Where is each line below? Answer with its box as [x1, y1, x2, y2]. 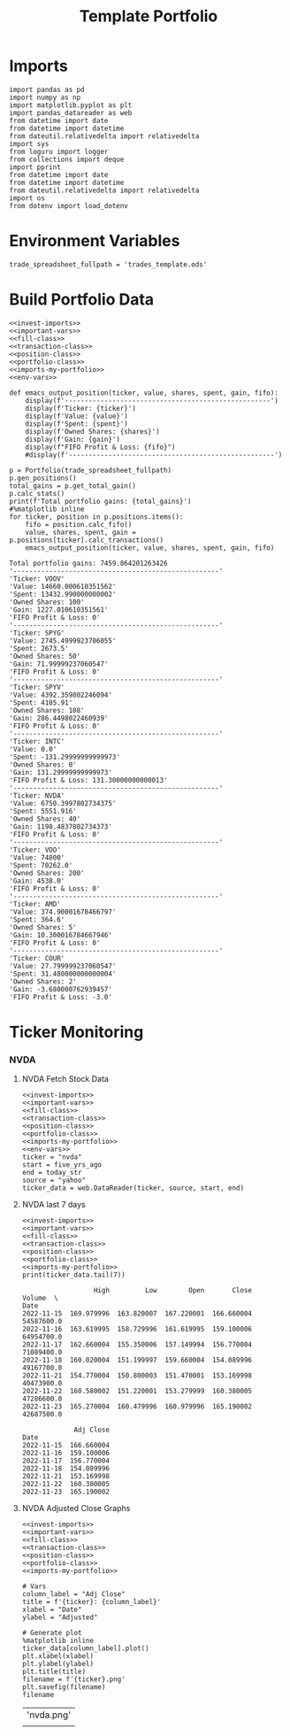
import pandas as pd [9, 85, 86, 94]
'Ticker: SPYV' [9, 683, 65, 691]
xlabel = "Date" [21, 1605, 82, 1615]
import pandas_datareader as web [9, 108, 133, 117]
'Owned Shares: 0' [9, 760, 77, 769]
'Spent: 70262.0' [9, 860, 73, 869]
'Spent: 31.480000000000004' [9, 969, 117, 978]
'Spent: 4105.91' [9, 698, 73, 707]
